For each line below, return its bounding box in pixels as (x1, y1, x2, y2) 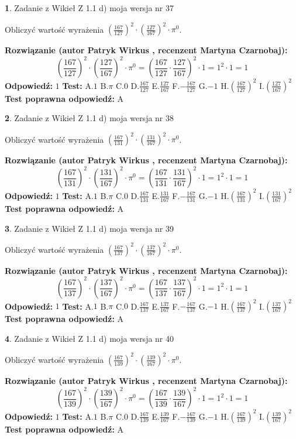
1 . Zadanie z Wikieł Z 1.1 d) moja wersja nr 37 (5, 2, 174, 13)
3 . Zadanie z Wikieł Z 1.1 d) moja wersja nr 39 (5, 222, 174, 234)
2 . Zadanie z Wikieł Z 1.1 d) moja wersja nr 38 (5, 112, 174, 124)
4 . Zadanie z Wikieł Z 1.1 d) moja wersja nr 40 (5, 332, 174, 344)
